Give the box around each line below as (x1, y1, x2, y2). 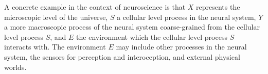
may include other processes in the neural (116, 41, 247, 52)
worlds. (4, 61, 27, 72)
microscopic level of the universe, (4, 11, 108, 22)
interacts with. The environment (4, 41, 106, 52)
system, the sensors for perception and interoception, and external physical (4, 51, 240, 62)
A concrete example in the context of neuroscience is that (4, 2, 186, 12)
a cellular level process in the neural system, (117, 11, 256, 22)
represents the (196, 2, 240, 12)
